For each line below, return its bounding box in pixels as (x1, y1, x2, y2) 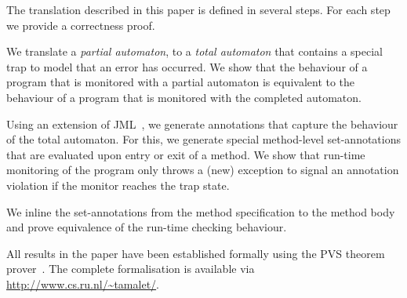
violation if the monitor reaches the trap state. (6, 176, 230, 193)
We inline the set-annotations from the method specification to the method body (6, 203, 395, 220)
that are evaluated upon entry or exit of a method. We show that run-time (6, 146, 365, 162)
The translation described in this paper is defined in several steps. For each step (6, 2, 391, 17)
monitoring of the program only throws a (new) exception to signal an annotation (6, 162, 399, 178)
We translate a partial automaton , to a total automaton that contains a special (6, 43, 383, 60)
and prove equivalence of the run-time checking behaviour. (6, 219, 287, 235)
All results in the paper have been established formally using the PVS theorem (6, 245, 385, 261)
